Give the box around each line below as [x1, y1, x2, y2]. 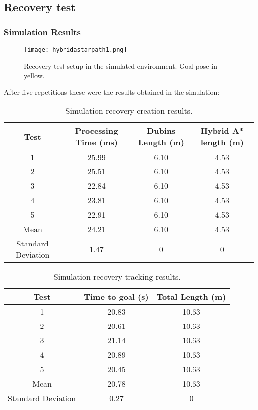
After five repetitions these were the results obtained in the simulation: [4, 86, 220, 97]
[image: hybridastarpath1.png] [24, 46, 127, 53]
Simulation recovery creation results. [65, 105, 193, 117]
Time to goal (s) [84, 291, 149, 303]
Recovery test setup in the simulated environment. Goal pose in [24, 60, 217, 71]
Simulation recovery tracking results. [53, 271, 181, 283]
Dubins [147, 125, 176, 137]
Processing [75, 125, 118, 137]
